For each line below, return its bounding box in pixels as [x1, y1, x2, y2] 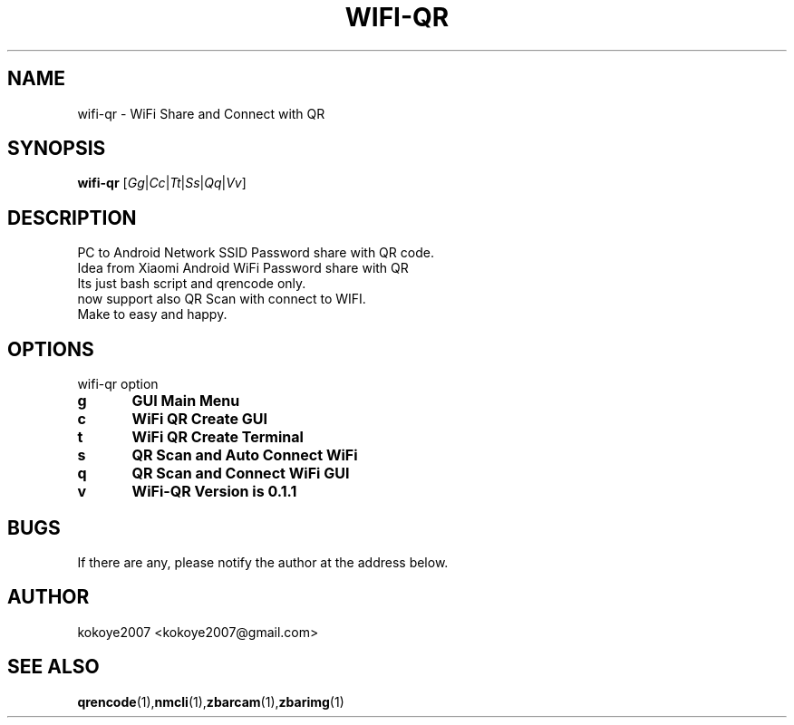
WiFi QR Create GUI [131, 410, 267, 429]
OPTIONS [7, 337, 94, 361]
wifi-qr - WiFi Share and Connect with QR [77, 105, 325, 121]
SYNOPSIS [7, 137, 106, 160]
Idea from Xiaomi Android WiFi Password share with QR [77, 260, 409, 276]
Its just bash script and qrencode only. [77, 275, 306, 292]
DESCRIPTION [7, 206, 137, 229]
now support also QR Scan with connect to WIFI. [77, 291, 366, 307]
